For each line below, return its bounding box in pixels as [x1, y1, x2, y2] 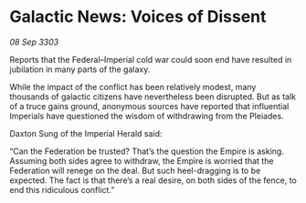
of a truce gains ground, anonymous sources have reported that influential [9, 100, 290, 111]
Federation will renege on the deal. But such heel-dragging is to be [9, 165, 261, 176]
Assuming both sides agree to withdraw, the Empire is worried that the [9, 155, 274, 166]
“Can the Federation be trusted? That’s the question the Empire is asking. [9, 146, 285, 157]
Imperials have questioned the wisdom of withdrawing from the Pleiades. [9, 110, 285, 121]
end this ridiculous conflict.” [9, 184, 115, 195]
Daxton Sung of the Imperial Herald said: [9, 127, 163, 138]
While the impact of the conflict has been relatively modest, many [9, 81, 257, 92]
